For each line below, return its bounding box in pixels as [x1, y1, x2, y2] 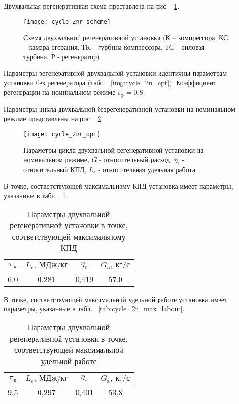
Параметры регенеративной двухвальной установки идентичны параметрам [4, 68, 227, 78]
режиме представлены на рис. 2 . [4, 113, 103, 123]
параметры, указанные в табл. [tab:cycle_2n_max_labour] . [4, 303, 185, 314]
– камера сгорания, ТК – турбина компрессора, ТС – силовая [23, 41, 205, 52]
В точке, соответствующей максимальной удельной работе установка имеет [4, 294, 228, 304]
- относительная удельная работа [98, 164, 195, 174]
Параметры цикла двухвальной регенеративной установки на [23, 144, 204, 155]
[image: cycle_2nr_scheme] [23, 18, 111, 25]
